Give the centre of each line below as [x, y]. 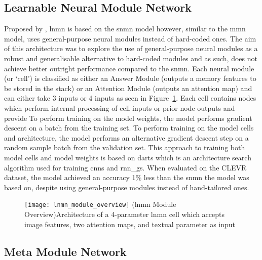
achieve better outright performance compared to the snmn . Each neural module [129, 68]
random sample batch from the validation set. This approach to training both [125, 147]
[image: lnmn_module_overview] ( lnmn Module [100, 204]
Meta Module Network [65, 251]
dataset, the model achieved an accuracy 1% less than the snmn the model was [127, 177]
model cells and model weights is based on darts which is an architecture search [128, 157]
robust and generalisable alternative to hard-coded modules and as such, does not [131, 58]
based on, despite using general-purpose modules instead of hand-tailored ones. [127, 187]
